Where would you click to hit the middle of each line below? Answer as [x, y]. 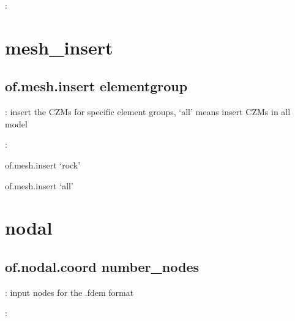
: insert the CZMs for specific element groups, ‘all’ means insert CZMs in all [148, 112]
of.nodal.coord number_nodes [102, 266]
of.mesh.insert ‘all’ [39, 185]
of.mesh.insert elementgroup [96, 86]
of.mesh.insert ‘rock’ [43, 164]
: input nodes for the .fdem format [69, 292]
